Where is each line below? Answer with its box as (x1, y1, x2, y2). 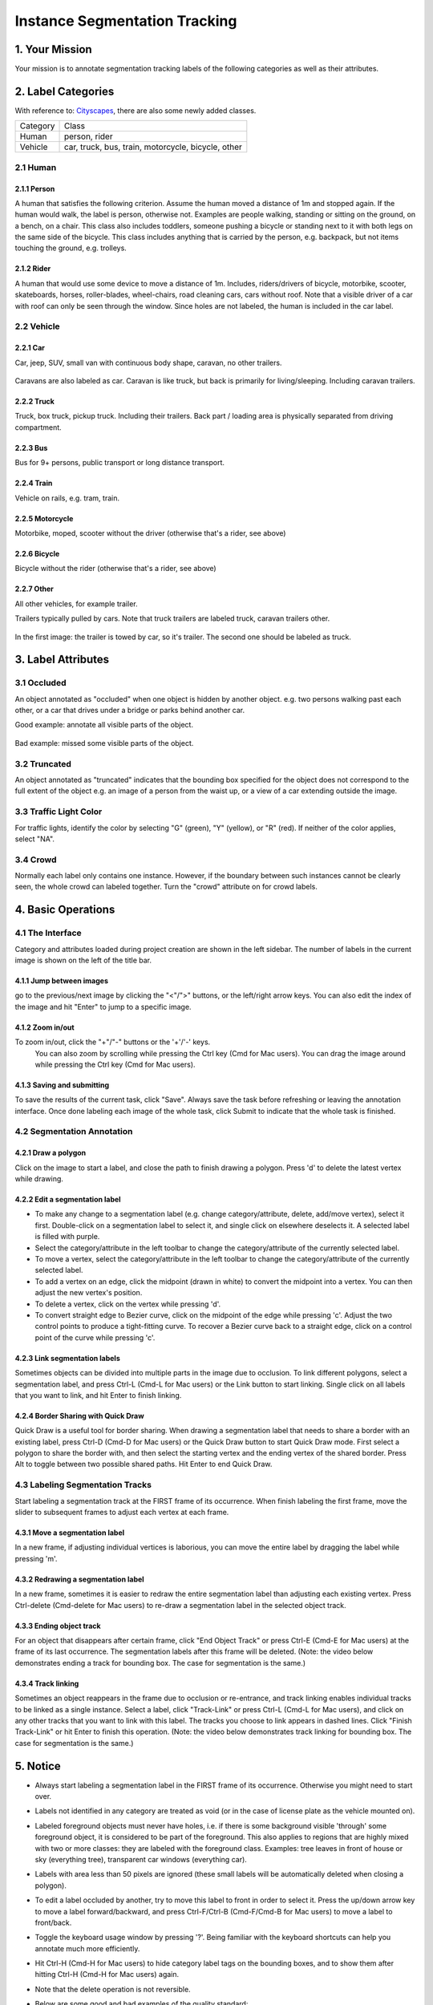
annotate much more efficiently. (34, 1943, 140, 1953)
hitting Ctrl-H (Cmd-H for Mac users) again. (34, 1970, 180, 1979)
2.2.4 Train (14, 478, 53, 488)
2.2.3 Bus (14, 443, 48, 452)
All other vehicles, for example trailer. (14, 598, 138, 609)
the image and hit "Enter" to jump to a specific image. (14, 1002, 192, 1011)
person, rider (63, 131, 113, 142)
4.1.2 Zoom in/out (14, 1023, 75, 1032)
